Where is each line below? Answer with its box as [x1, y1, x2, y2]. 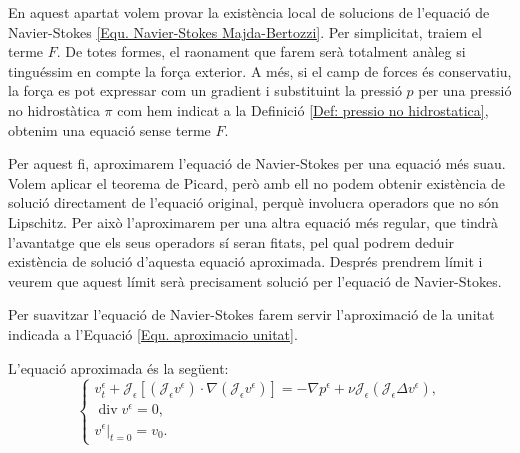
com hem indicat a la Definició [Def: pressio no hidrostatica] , [117, 99, 489, 120]
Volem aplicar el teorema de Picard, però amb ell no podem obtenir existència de [8, 172, 506, 193]
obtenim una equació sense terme [8, 119, 211, 140]
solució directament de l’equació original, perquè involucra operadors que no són [8, 192, 499, 213]
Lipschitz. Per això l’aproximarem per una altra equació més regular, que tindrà [8, 211, 499, 232]
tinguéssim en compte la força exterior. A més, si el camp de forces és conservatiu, [8, 60, 512, 81]
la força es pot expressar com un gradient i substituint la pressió [8, 80, 402, 101]
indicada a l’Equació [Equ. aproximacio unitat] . [8, 323, 298, 344]
